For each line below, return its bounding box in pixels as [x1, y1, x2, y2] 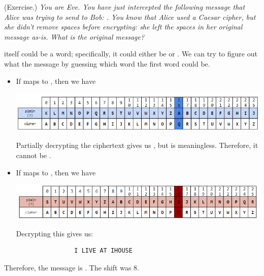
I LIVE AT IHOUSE [74, 247, 133, 255]
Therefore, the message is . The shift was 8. [4, 262, 140, 272]
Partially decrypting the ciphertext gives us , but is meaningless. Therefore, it [16, 140, 258, 150]
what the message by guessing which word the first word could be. [4, 58, 210, 69]
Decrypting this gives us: [16, 228, 93, 238]
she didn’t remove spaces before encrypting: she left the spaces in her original [4, 21, 243, 32]
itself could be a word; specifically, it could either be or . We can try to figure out [4, 48, 257, 59]
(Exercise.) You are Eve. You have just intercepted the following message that [4, 2, 245, 12]
